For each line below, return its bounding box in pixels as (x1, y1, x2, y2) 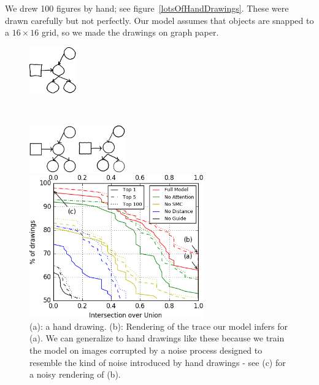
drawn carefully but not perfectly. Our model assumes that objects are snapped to (5, 14, 314, 26)
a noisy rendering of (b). (29, 368, 121, 381)
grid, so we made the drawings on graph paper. (41, 26, 219, 39)
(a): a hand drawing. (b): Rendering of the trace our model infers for (29, 319, 288, 332)
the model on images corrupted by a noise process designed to (29, 344, 263, 357)
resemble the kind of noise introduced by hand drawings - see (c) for (29, 356, 286, 368)
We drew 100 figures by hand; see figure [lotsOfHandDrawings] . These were (5, 2, 289, 14)
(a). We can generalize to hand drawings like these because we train (29, 332, 285, 344)
